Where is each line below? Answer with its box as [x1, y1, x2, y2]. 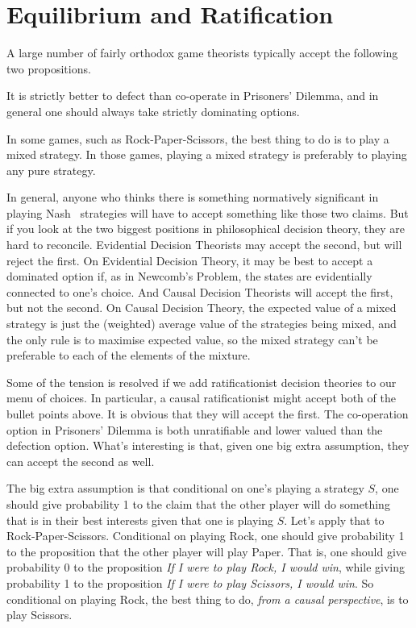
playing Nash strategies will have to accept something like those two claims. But [6, 204, 409, 221]
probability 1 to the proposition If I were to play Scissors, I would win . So [6, 574, 374, 591]
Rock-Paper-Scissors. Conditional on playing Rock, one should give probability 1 [6, 527, 405, 544]
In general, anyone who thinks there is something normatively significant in [6, 189, 379, 206]
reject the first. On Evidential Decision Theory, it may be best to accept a [6, 252, 373, 268]
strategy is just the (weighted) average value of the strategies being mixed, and [6, 315, 397, 332]
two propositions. [6, 60, 91, 77]
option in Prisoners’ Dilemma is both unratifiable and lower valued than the [6, 421, 383, 438]
